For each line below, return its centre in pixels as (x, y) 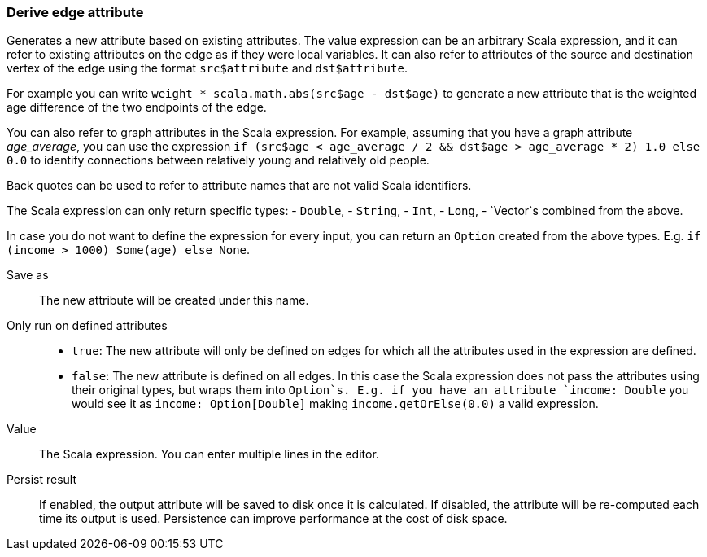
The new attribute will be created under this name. (174, 300)
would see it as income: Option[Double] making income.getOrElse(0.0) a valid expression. (335, 404)
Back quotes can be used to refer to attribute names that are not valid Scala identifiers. (239, 186)
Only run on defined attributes (87, 326)
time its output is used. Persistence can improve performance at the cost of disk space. (273, 519)
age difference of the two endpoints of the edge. (137, 107)
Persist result (42, 480)
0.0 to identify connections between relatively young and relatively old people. (218, 160)
